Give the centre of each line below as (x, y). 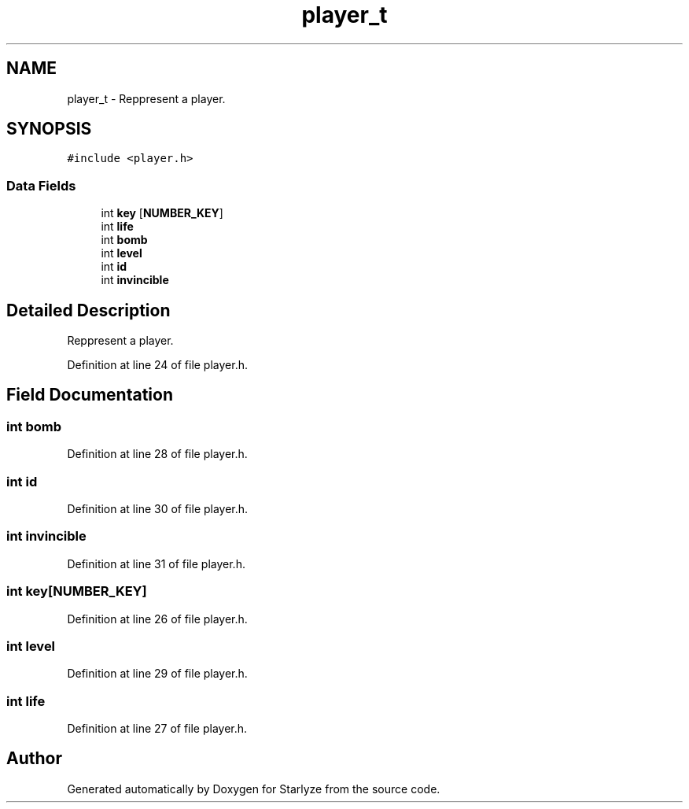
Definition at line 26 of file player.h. (157, 619)
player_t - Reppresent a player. (146, 98)
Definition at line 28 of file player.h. (157, 454)
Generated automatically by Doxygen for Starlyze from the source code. (254, 789)
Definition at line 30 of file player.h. (158, 509)
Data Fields (41, 185)
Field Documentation (90, 395)
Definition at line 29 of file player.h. (157, 674)
